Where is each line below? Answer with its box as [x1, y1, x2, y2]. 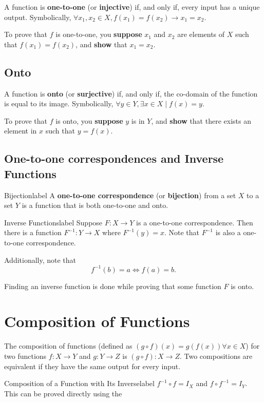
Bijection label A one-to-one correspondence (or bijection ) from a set [4, 189, 236, 200]
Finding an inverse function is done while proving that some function [4, 280, 221, 291]
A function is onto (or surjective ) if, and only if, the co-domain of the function [4, 88, 258, 99]
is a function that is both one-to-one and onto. [22, 200, 168, 210]
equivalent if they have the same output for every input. [4, 360, 181, 371]
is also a [215, 227, 241, 238]
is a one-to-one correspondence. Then [136, 217, 253, 227]
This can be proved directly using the [4, 388, 122, 398]
